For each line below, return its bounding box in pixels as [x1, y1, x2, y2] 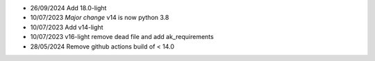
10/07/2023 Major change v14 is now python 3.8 [30, 14, 169, 22]
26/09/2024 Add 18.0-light [30, 4, 107, 12]
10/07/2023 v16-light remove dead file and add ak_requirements [30, 33, 215, 41]
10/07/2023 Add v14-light [30, 23, 103, 31]
